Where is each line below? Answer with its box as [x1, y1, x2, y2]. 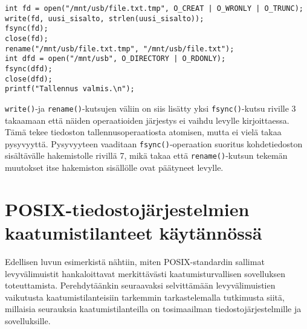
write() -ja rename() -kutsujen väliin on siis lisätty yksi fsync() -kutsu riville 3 [5, 101, 296, 114]
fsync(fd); [5, 24, 48, 33]
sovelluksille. [5, 314, 51, 327]
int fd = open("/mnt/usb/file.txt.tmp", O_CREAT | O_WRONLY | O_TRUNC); [5, 4, 303, 13]
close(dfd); [5, 74, 53, 83]
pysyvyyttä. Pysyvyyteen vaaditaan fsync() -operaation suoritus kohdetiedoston [5, 137, 303, 150]
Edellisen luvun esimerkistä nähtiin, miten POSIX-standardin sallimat [5, 255, 265, 267]
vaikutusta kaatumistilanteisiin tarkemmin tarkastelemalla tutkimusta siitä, [5, 290, 285, 303]
